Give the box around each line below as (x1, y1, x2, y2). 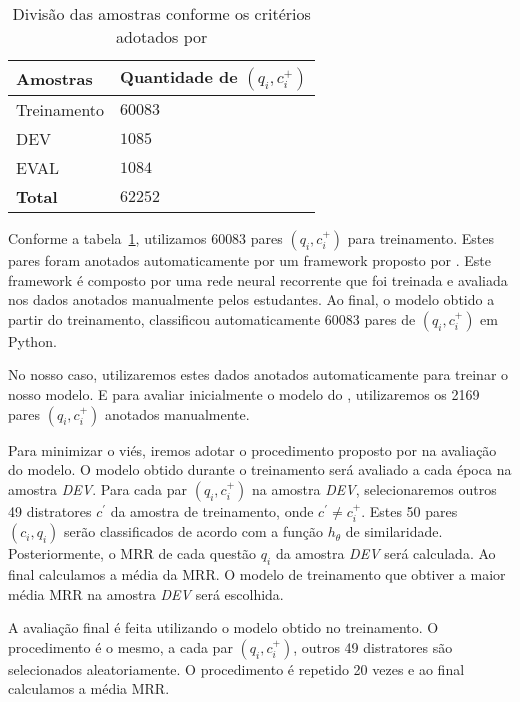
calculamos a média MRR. (8, 678, 170, 699)
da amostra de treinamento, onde (110, 500, 314, 521)
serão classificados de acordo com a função (64, 521, 323, 542)
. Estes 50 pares (361, 500, 458, 521)
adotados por (116, 25, 208, 48)
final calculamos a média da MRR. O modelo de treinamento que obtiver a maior (8, 563, 506, 584)
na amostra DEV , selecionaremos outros (251, 478, 497, 499)
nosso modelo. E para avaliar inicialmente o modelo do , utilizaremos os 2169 (8, 383, 480, 404)
